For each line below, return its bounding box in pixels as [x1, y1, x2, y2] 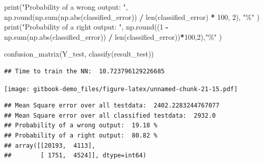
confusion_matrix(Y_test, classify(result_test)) [4, 48, 154, 59]
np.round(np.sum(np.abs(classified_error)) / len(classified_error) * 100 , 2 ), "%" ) [4, 11, 260, 22]
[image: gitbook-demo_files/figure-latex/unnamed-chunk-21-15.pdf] [4, 85, 238, 93]
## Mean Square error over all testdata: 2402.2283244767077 [4, 102, 220, 110]
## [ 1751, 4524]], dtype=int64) [4, 152, 147, 159]
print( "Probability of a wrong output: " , [4, 2, 128, 12]
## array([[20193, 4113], [4, 142, 95, 149]
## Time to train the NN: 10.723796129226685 [4, 67, 165, 75]
